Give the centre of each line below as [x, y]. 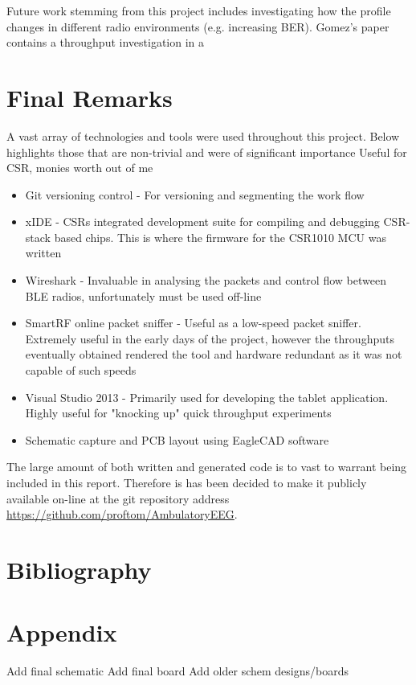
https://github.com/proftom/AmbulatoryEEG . [122, 514]
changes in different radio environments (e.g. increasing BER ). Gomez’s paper [198, 26]
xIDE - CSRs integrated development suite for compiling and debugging [202, 221]
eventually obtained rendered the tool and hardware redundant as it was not [214, 354]
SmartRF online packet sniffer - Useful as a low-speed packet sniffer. [193, 323]
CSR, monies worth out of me [80, 168]
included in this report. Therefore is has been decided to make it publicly [187, 482]
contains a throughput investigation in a [106, 42]
